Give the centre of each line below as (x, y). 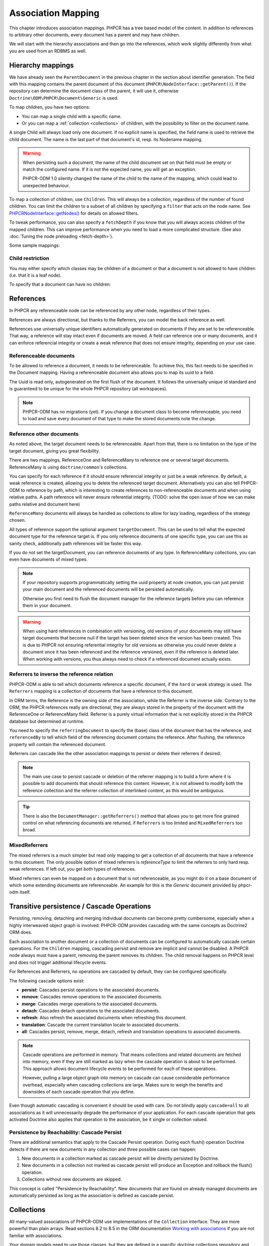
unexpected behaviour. (46, 185)
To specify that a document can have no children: (60, 285)
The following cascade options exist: (47, 981)
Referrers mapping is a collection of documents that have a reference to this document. (101, 691)
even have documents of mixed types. (49, 559)
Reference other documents (44, 434)
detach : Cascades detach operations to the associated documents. (91, 1011)
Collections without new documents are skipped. (72, 1179)
